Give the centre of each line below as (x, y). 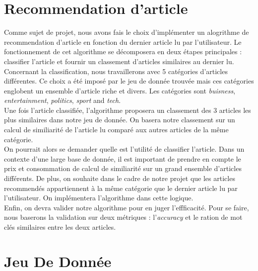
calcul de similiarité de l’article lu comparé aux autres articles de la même (116, 130)
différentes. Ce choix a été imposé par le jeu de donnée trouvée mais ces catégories (129, 81)
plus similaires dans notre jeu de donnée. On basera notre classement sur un (120, 120)
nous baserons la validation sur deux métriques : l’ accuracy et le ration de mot (123, 217)
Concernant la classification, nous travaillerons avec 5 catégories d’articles (116, 71)
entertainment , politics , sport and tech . (63, 100)
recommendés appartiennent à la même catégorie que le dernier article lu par (121, 188)
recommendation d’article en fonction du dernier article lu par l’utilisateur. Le (123, 42)
